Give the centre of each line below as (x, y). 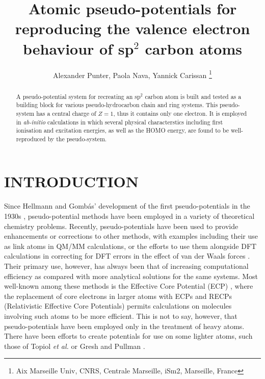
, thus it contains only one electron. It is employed (180, 113)
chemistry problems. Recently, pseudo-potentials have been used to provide (121, 226)
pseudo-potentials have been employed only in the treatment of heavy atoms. (124, 326)
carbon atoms (193, 48)
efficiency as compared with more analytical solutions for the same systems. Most (131, 276)
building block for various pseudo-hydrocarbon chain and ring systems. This (117, 105)
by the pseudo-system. (77, 138)
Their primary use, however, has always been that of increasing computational (126, 266)
